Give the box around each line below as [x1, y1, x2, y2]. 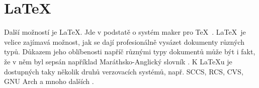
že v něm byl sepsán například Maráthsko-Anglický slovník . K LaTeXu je [4, 56, 232, 66]
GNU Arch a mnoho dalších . [4, 76, 94, 86]
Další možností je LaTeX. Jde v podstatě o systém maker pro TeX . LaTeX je [4, 27, 246, 37]
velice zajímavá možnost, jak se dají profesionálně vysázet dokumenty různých [4, 36, 244, 47]
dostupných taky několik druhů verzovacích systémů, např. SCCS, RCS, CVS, [4, 66, 243, 76]
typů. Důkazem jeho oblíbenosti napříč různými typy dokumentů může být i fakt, [4, 46, 255, 57]
